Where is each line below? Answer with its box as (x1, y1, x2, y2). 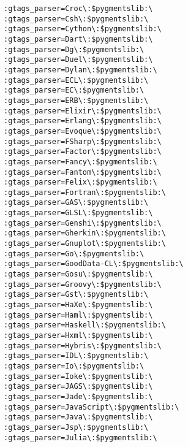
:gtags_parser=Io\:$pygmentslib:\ (3, 361, 145, 370)
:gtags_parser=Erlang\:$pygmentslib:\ (3, 117, 162, 126)
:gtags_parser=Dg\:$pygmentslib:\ (3, 45, 145, 54)
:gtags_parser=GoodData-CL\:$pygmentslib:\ (3, 259, 184, 269)
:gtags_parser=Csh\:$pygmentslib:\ (3, 14, 149, 23)
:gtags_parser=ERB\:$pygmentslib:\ (3, 96, 149, 105)
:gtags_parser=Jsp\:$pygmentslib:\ (3, 422, 149, 432)
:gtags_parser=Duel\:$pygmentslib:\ (3, 55, 153, 64)
